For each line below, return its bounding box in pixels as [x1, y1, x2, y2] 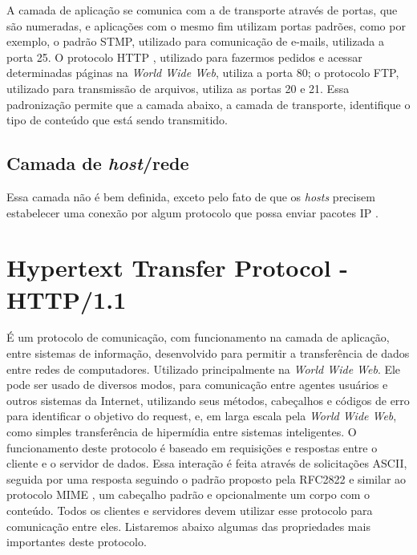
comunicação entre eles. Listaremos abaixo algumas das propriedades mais [6, 517, 370, 534]
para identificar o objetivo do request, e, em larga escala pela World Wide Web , [6, 407, 397, 424]
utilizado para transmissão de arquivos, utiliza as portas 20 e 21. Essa [6, 79, 350, 96]
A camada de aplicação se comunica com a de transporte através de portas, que [6, 2, 398, 18]
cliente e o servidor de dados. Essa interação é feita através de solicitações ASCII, [6, 455, 407, 472]
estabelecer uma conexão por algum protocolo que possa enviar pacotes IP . [6, 204, 379, 221]
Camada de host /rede [6, 151, 189, 176]
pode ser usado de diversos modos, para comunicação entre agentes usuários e [6, 376, 388, 393]
